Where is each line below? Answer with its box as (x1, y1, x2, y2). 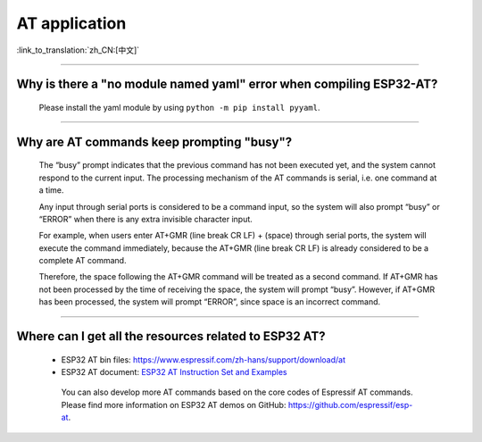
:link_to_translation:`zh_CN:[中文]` (16, 45, 140, 55)
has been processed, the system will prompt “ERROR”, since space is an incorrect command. (38, 296, 381, 307)
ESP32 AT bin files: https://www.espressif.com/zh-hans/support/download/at (61, 354, 345, 365)
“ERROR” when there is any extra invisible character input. (38, 213, 253, 224)
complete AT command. (38, 255, 127, 266)
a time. (38, 185, 64, 196)
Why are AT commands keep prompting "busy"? (16, 134, 293, 149)
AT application (16, 13, 127, 33)
